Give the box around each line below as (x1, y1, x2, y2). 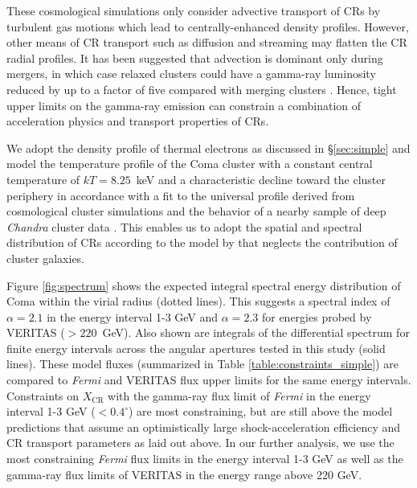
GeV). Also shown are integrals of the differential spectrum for (102, 324, 410, 341)
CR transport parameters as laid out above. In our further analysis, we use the (6, 434, 395, 451)
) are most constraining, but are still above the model (128, 403, 393, 420)
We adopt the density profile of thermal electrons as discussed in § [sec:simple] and (6, 139, 411, 156)
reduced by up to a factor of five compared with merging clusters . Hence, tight (6, 80, 397, 97)
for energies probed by (261, 308, 372, 325)
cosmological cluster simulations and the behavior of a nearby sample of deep (6, 203, 386, 219)
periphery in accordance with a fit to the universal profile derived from (6, 187, 355, 203)
